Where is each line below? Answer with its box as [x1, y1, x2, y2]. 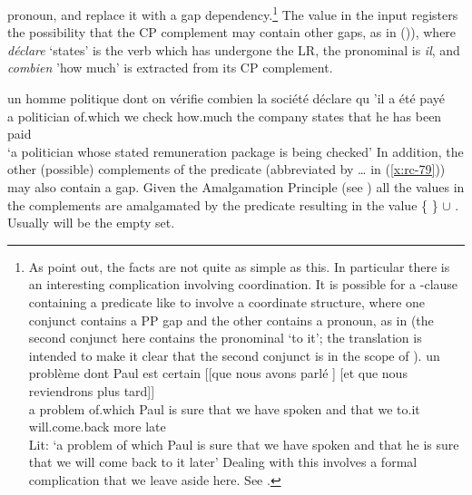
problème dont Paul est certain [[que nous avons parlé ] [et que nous [28, 364, 408, 383]
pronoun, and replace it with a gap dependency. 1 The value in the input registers [7, 3, 458, 24]
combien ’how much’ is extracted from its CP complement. [7, 58, 333, 77]
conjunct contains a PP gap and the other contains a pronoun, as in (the [28, 310, 434, 329]
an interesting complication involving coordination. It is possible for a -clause [28, 275, 458, 294]
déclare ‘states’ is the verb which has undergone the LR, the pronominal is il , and [7, 40, 460, 59]
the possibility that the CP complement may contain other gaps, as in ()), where [7, 23, 457, 42]
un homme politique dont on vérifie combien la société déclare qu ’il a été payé [7, 89, 445, 108]
